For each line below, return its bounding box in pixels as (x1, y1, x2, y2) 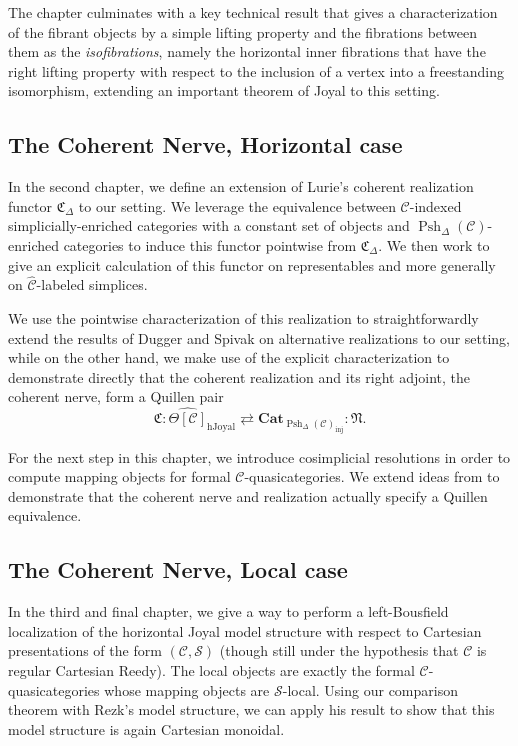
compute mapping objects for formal (8, 466, 231, 487)
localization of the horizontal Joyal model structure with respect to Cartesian (8, 620, 482, 641)
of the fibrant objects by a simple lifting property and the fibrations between (8, 21, 478, 42)
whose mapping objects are (104, 679, 270, 700)
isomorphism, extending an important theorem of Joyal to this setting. (8, 80, 440, 101)
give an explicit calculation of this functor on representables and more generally (8, 254, 496, 275)
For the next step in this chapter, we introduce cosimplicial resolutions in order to (8, 446, 511, 467)
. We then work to (378, 234, 490, 255)
